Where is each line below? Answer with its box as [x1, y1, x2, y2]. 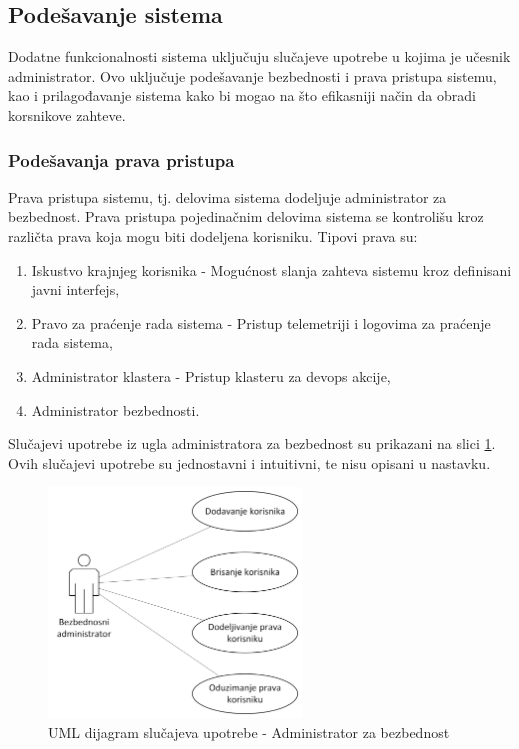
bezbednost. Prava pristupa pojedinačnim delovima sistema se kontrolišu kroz [8, 206, 484, 227]
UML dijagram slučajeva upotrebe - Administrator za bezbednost [48, 721, 450, 742]
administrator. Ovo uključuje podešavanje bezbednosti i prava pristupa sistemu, [8, 65, 497, 86]
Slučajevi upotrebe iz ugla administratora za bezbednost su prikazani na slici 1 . [8, 433, 496, 454]
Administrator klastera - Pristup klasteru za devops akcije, [31, 365, 391, 386]
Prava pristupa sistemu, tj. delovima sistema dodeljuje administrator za [8, 186, 447, 207]
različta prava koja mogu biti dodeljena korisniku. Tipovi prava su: [8, 225, 418, 246]
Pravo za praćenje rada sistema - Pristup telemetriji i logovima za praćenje [31, 312, 491, 333]
